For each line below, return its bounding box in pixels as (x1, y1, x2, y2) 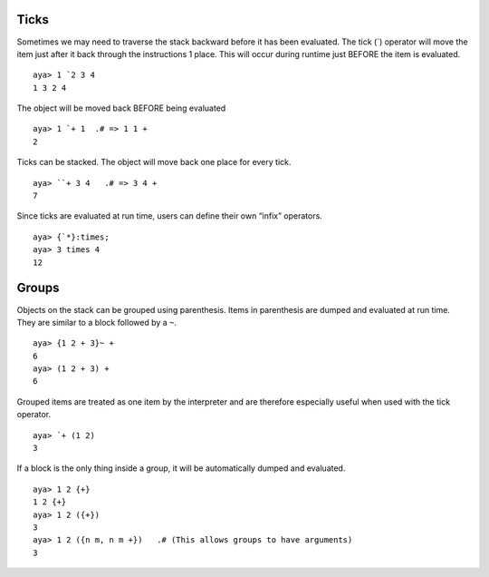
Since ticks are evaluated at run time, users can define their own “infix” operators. (16, 210, 323, 221)
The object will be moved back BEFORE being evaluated (16, 103, 226, 113)
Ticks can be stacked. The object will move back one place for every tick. (16, 157, 292, 168)
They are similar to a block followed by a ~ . (16, 317, 177, 328)
